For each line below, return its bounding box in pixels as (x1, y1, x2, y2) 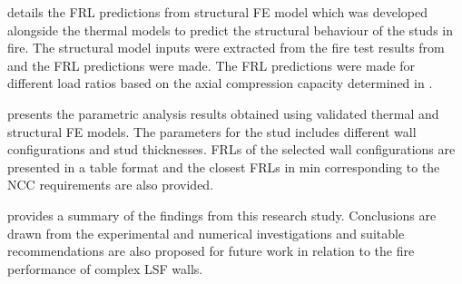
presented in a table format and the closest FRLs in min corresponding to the (7, 157, 440, 176)
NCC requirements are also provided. (7, 175, 214, 194)
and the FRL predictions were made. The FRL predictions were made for (7, 55, 416, 74)
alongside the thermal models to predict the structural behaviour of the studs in (7, 20, 453, 39)
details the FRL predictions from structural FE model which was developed (7, 3, 428, 21)
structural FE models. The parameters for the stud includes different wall (7, 122, 417, 141)
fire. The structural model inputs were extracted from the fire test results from (7, 38, 445, 57)
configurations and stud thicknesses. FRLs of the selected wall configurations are (7, 140, 456, 159)
